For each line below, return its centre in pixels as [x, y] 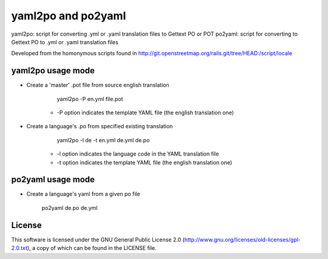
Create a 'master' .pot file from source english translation [98, 85]
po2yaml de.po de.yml [70, 208]
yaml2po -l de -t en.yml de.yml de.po [103, 140]
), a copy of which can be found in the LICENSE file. [92, 248]
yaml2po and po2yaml [69, 16]
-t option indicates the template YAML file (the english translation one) [145, 162]
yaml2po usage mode [53, 70]
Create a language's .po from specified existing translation [100, 126]
